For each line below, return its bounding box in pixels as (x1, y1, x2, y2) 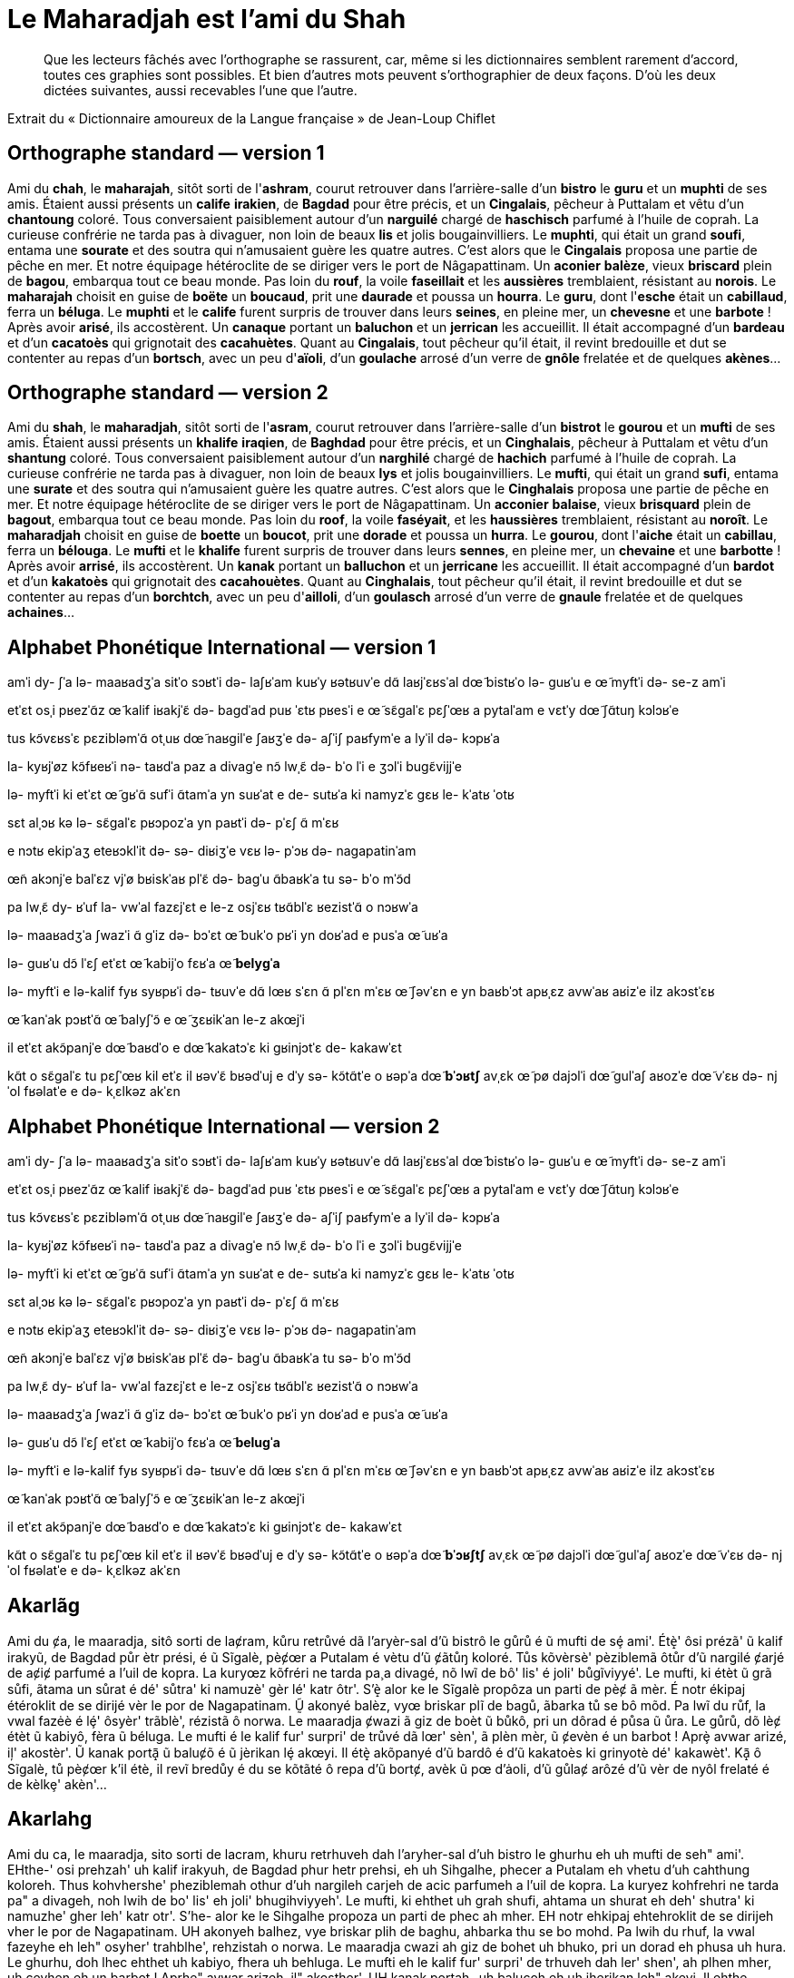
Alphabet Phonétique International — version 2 (7, 1114, 440, 1138)
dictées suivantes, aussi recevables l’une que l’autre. (44, 82, 358, 98)
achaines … (7, 604, 75, 621)
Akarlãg (7, 1593, 81, 1617)
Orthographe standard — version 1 (7, 142, 325, 165)
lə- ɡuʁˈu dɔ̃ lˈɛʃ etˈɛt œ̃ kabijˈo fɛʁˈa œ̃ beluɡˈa (7, 1435, 280, 1451)
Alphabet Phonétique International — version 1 (7, 635, 436, 659)
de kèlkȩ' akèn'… (7, 1776, 107, 1792)
